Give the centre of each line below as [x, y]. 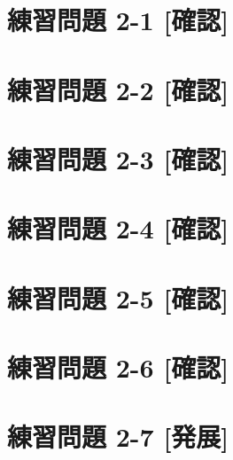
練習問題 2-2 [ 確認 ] [118, 89]
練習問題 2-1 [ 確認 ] [118, 20]
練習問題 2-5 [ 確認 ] [118, 297]
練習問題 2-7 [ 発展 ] [118, 437]
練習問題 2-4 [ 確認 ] [118, 228]
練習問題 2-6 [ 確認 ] [118, 367]
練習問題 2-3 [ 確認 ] [118, 158]
